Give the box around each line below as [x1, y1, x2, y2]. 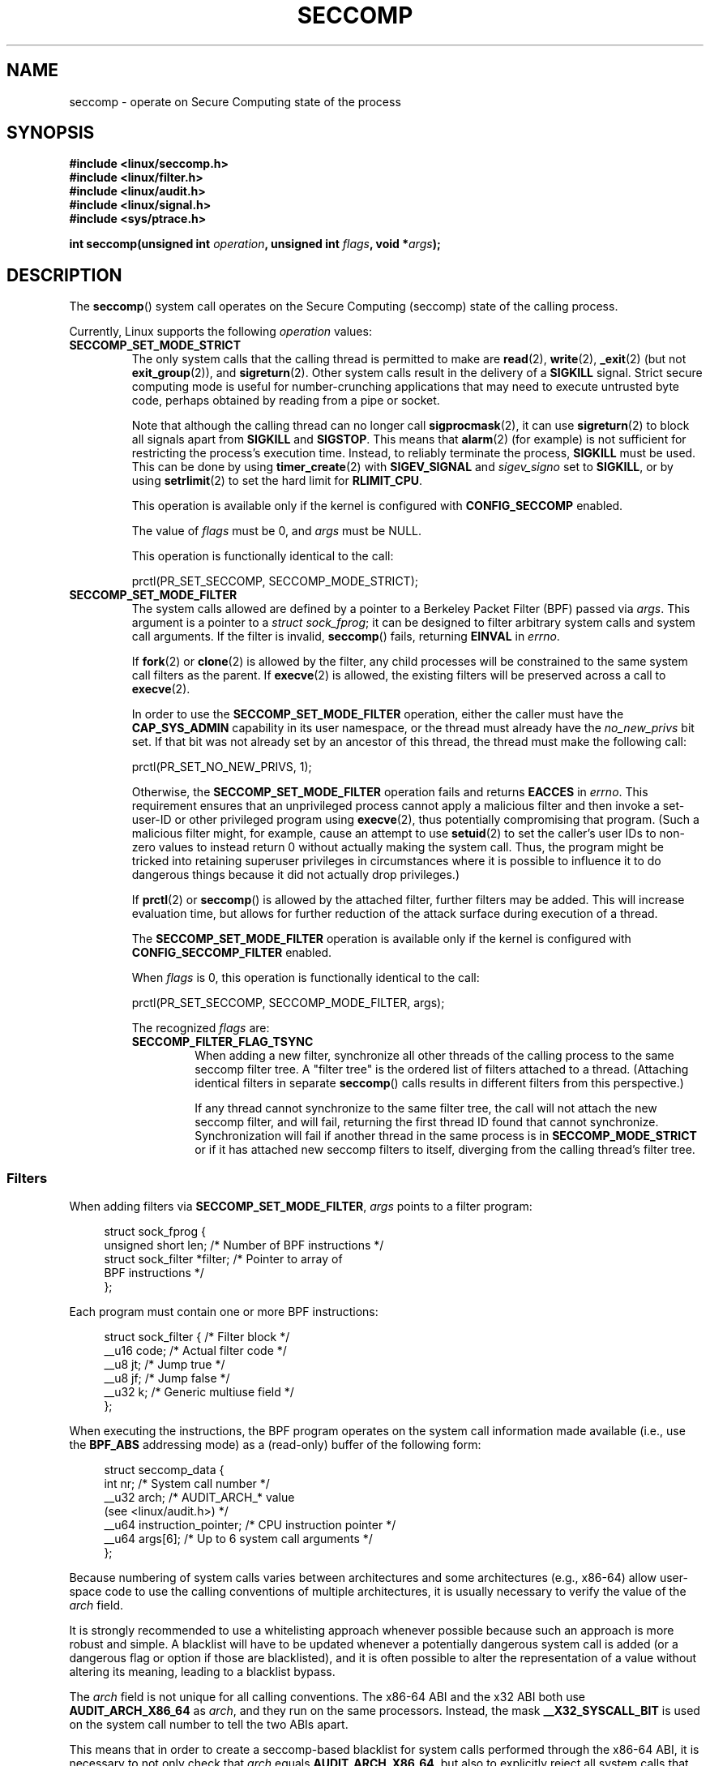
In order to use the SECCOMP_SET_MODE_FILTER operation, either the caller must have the [131, 707, 624, 722]
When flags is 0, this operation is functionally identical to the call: [131, 971, 480, 985]
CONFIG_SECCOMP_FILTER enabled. [131, 945, 332, 960]
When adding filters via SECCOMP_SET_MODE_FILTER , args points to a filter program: [69, 1199, 532, 1214]
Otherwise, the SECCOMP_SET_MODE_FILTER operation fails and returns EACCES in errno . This [131, 785, 648, 799]
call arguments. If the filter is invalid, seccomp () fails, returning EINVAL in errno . [131, 629, 560, 644]
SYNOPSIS [6, 122, 95, 144]
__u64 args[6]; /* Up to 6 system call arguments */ [104, 1532, 373, 1546]
